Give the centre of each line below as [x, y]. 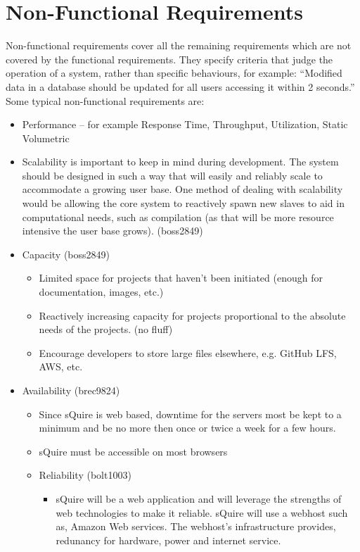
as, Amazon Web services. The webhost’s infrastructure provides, [196, 526]
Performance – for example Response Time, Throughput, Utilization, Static [185, 124]
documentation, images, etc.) [101, 292]
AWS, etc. [61, 366]
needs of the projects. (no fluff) [106, 329]
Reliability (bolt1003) [85, 475]
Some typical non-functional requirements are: [105, 100]
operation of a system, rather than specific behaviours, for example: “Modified [174, 73]
